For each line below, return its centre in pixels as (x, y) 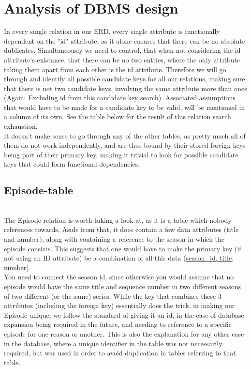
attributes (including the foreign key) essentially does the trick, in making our (119, 305)
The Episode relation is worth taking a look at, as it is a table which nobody (118, 220)
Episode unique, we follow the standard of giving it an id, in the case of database (124, 315)
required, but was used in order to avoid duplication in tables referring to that (120, 353)
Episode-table (39, 190)
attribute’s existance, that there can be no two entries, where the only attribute (122, 59)
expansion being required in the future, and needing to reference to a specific (118, 324)
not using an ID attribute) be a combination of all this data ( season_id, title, (119, 258)
